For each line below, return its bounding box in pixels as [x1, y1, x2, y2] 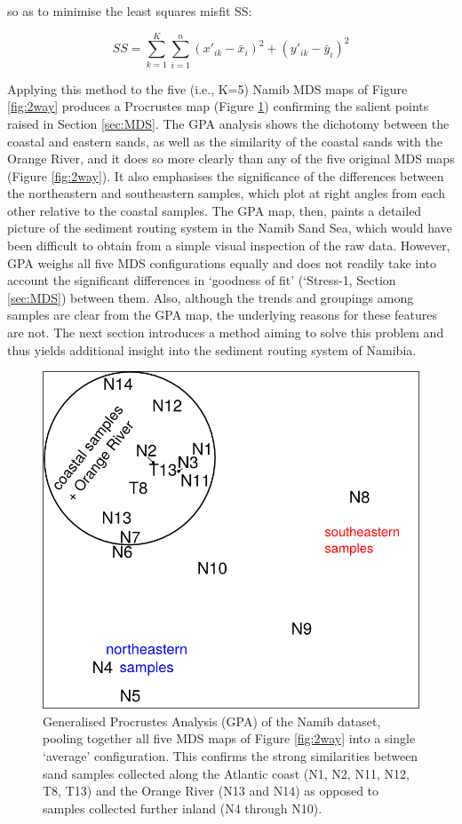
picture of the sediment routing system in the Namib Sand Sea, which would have [7, 218, 452, 237]
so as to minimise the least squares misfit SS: [7, 2, 252, 20]
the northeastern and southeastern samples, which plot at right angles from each [7, 184, 445, 202]
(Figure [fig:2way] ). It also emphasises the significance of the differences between [7, 166, 444, 185]
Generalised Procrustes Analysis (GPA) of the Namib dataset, [43, 711, 381, 730]
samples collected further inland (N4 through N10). [43, 798, 323, 817]
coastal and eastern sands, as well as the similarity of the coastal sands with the [7, 131, 443, 150]
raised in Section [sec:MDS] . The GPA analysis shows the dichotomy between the [7, 114, 450, 132]
